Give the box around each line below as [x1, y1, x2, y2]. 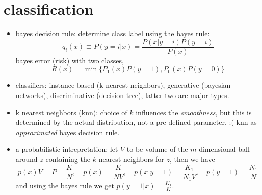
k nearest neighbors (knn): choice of [15, 107, 127, 117]
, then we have [170, 153, 215, 164]
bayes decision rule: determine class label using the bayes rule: [15, 28, 210, 39]
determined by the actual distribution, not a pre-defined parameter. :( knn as [15, 117, 257, 127]
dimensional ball [199, 144, 250, 154]
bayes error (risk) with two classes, [15, 55, 124, 66]
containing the [45, 153, 91, 164]
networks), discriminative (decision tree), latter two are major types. [15, 89, 229, 100]
